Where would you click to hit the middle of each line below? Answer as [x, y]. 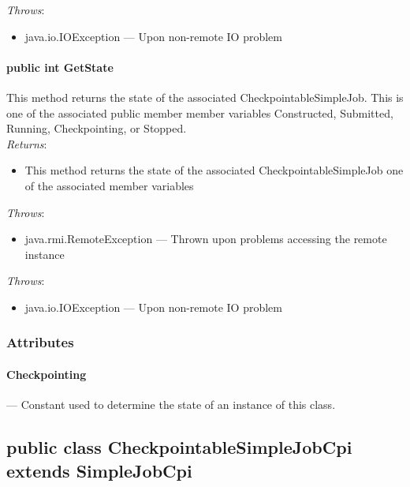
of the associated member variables [109, 185]
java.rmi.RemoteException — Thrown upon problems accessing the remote [206, 239]
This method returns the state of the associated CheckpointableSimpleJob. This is [205, 97]
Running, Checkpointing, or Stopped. [97, 128]
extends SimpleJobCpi [99, 470]
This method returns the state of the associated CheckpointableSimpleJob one [214, 170]
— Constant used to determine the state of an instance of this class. [171, 405]
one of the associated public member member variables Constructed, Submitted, [200, 112]
